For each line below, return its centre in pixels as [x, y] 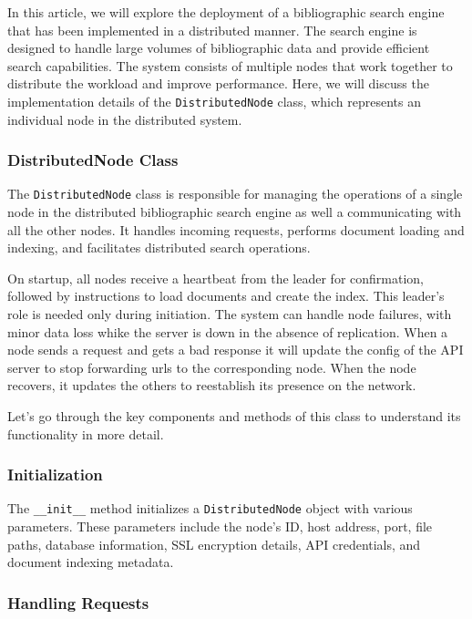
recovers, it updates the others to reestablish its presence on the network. [212, 385]
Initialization [55, 475]
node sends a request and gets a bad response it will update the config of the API [236, 350]
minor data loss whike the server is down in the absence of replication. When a [228, 331]
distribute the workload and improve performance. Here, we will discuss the [218, 83]
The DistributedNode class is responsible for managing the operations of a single [235, 194]
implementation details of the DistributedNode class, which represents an [214, 101]
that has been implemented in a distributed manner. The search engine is [212, 30]
